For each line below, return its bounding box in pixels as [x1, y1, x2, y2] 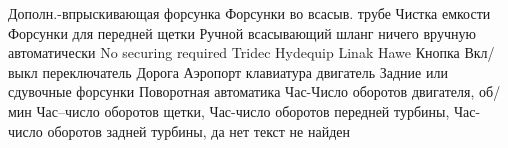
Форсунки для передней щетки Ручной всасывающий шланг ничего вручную [8, 22, 476, 43]
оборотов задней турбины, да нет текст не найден [47, 120, 350, 141]
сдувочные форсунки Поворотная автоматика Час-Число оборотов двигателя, [8, 81, 475, 102]
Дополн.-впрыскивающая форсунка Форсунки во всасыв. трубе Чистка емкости [8, 3, 491, 23]
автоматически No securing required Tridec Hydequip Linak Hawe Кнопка [8, 42, 460, 63]
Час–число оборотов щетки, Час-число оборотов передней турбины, [36, 100, 450, 121]
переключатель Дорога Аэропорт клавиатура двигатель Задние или [42, 61, 448, 82]
